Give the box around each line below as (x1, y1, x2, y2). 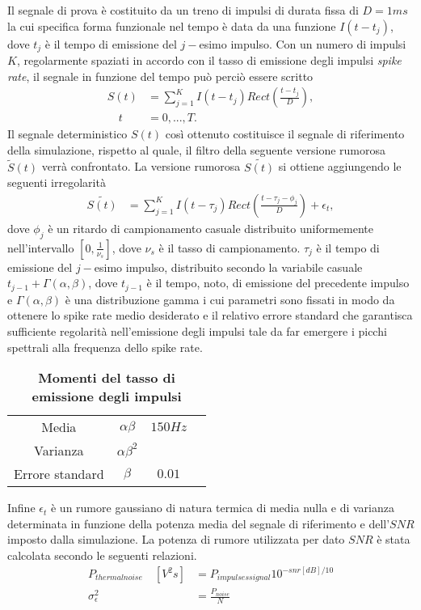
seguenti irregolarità (7, 174, 106, 191)
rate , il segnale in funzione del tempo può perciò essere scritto (7, 67, 314, 84)
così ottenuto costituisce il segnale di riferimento (165, 125, 405, 142)
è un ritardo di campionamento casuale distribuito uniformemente (48, 219, 373, 236)
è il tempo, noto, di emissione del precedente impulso (146, 274, 410, 291)
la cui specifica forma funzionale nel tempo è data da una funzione (7, 17, 336, 34)
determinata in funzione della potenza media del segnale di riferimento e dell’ (7, 515, 390, 532)
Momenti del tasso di (38, 368, 175, 388)
